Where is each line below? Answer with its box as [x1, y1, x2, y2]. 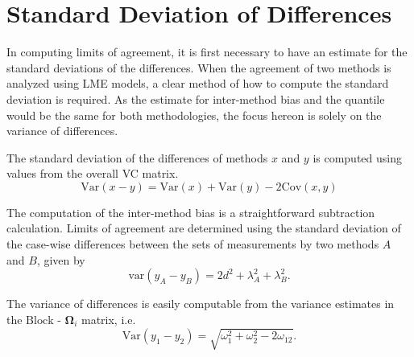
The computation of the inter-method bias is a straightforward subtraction [6, 203, 375, 220]
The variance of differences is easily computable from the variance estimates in [6, 295, 395, 312]
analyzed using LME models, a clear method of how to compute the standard [6, 75, 389, 92]
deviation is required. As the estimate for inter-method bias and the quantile [6, 90, 385, 107]
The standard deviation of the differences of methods [6, 149, 268, 166]
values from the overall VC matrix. [6, 165, 179, 182]
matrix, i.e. [81, 310, 136, 327]
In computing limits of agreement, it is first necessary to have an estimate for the [6, 43, 408, 60]
